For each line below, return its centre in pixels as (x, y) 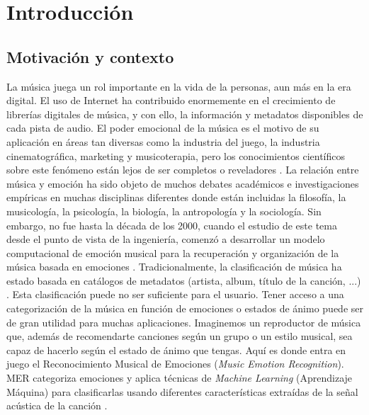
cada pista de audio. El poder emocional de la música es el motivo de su (163, 128)
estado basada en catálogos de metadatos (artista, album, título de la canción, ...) (184, 280)
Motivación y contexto (90, 56)
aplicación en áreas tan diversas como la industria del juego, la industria (163, 141)
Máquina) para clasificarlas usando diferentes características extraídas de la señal (182, 391)
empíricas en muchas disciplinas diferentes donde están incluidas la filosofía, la (176, 197)
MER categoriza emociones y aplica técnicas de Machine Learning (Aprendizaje (180, 378)
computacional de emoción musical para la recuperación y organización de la (173, 252)
